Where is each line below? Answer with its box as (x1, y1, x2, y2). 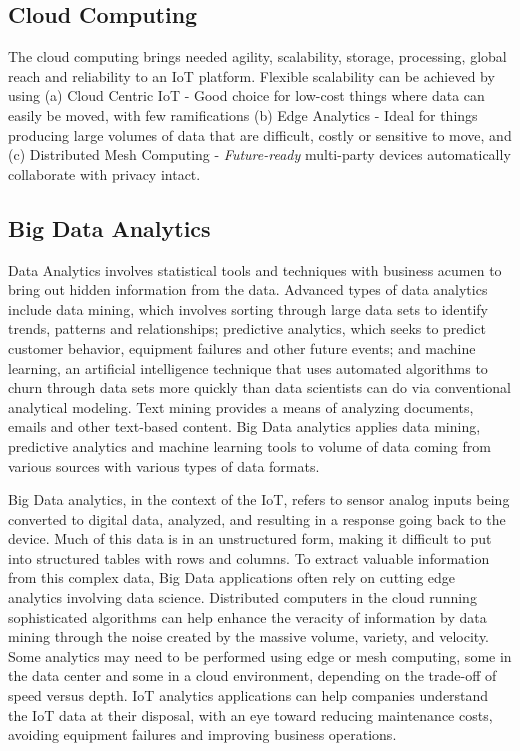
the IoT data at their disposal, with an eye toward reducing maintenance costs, (8, 704, 493, 725)
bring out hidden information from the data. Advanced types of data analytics (8, 279, 488, 300)
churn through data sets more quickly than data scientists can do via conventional (8, 377, 511, 398)
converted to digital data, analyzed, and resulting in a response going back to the (8, 508, 506, 529)
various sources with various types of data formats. (8, 455, 320, 476)
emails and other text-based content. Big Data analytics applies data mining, (8, 416, 481, 437)
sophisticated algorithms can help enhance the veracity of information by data (8, 606, 487, 627)
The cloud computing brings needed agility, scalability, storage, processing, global (8, 46, 507, 67)
